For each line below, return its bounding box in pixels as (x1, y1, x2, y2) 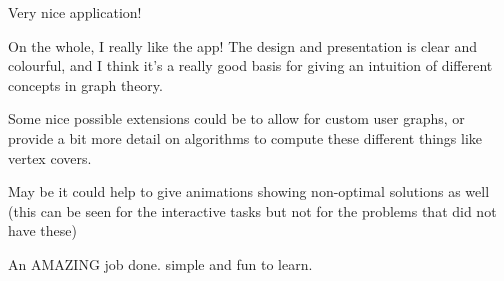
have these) (8, 220, 77, 241)
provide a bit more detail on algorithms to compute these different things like (8, 127, 483, 148)
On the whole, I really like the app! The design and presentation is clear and (8, 35, 477, 56)
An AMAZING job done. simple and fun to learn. (8, 253, 313, 274)
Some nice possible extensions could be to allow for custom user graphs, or (8, 108, 465, 129)
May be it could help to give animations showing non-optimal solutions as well (8, 181, 490, 202)
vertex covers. (8, 147, 92, 168)
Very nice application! (8, 2, 142, 22)
